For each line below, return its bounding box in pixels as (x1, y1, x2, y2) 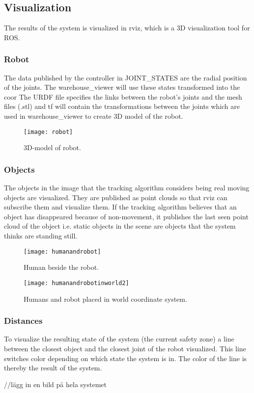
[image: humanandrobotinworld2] (24, 279, 129, 287)
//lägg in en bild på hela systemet (4, 379, 107, 389)
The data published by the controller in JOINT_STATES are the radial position (4, 72, 247, 82)
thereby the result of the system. (4, 363, 102, 373)
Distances (4, 314, 43, 327)
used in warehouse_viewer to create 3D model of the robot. (4, 110, 183, 121)
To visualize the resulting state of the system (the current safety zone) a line (4, 334, 234, 344)
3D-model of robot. (24, 142, 81, 153)
